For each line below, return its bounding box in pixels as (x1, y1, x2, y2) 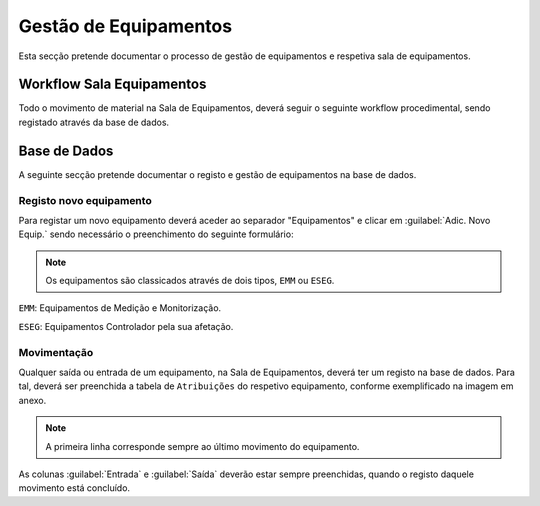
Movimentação (18, 345, 94, 359)
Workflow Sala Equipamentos (18, 76, 207, 93)
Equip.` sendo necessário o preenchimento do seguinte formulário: (18, 228, 294, 240)
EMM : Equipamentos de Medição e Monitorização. (18, 302, 222, 314)
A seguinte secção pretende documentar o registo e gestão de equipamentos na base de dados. (18, 168, 417, 180)
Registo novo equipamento (18, 193, 152, 207)
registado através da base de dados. (18, 116, 170, 128)
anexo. (18, 394, 47, 406)
